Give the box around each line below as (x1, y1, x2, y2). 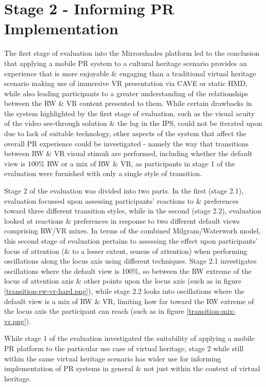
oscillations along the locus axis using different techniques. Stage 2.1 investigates (4, 255, 257, 266)
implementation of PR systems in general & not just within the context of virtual (4, 363, 260, 374)
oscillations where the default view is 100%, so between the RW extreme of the (4, 265, 252, 276)
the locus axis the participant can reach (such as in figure (4, 306, 185, 316)
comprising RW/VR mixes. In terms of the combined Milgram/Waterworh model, (4, 225, 261, 236)
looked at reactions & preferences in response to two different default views (4, 215, 240, 226)
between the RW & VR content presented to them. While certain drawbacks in (4, 98, 252, 109)
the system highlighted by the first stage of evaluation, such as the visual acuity (4, 107, 255, 118)
